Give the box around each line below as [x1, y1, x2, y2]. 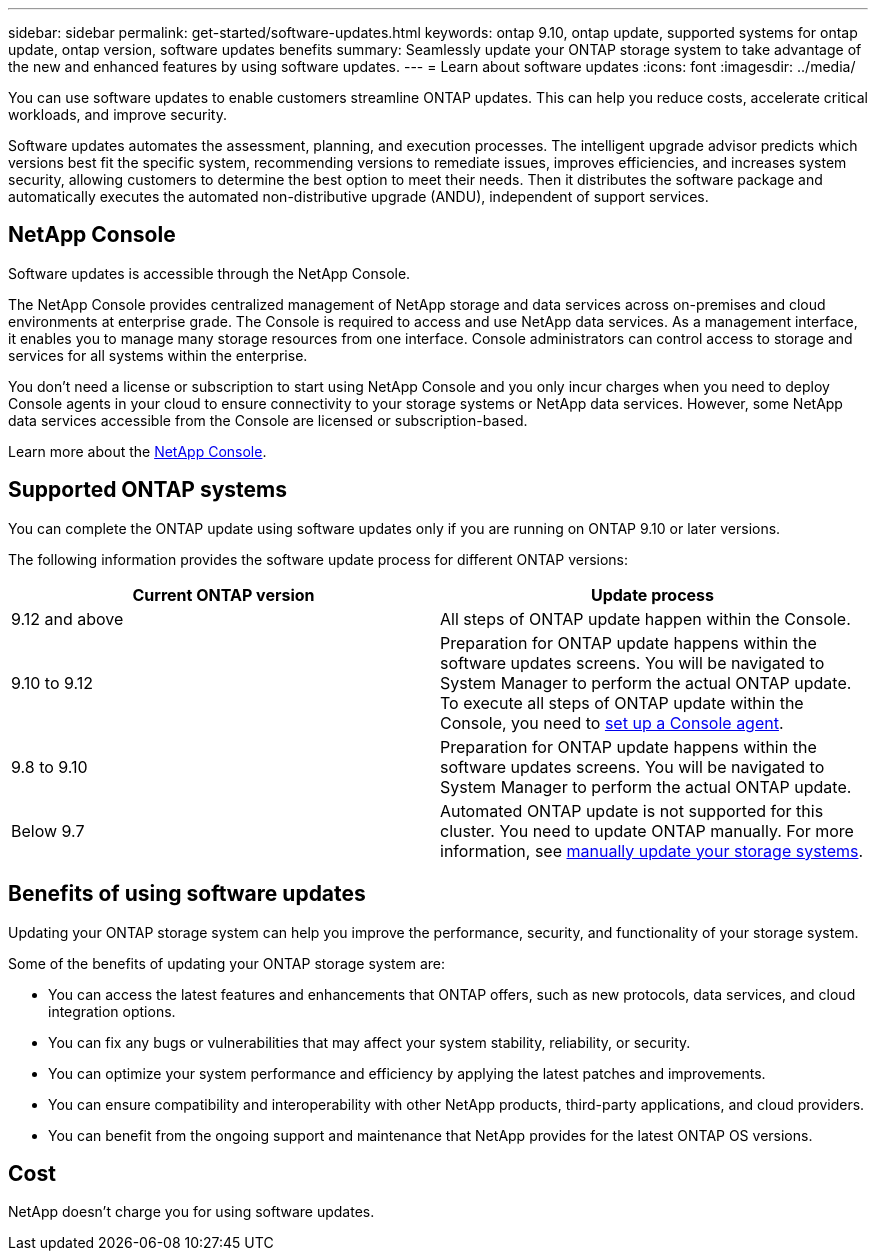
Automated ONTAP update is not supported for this [440, 800, 824, 821]
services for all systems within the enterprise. [8, 346, 308, 364]
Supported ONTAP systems [8, 477, 288, 503]
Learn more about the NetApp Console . [8, 442, 267, 460]
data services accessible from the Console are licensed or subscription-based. [8, 411, 528, 429]
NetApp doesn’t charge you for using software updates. [8, 1203, 375, 1221]
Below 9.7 [11, 820, 85, 841]
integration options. [48, 1002, 176, 1020]
